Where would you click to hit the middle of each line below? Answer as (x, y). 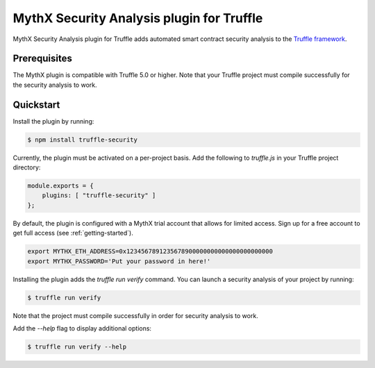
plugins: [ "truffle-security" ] (99, 195)
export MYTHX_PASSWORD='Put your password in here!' (119, 261)
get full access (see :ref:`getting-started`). (73, 233)
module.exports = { (60, 186)
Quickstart (36, 104)
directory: (27, 167)
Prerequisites (42, 59)
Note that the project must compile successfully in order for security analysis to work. (135, 315)
